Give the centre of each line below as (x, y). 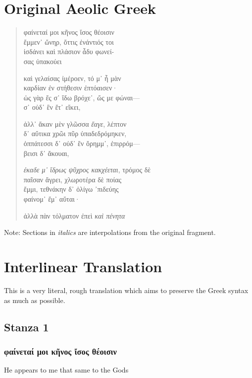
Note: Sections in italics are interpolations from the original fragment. (110, 232)
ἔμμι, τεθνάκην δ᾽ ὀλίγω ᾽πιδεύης (71, 189)
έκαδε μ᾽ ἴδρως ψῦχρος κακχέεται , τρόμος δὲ (87, 170)
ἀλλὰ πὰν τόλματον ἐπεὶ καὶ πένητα (74, 215)
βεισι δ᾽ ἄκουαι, (46, 153)
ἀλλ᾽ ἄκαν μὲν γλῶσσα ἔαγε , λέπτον (75, 123)
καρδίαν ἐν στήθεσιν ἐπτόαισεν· (71, 88)
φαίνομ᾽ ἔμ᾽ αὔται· (52, 199)
